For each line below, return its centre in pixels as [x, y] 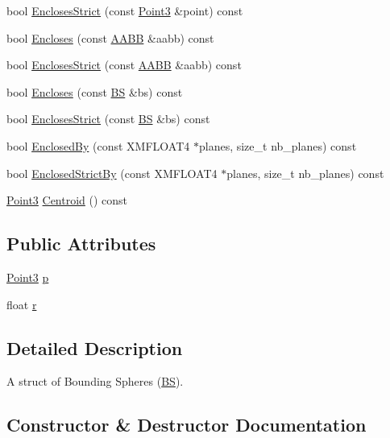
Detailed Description [95, 347]
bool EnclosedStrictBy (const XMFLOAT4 [112, 173]
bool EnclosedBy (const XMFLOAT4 [98, 145]
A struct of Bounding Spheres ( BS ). [95, 381]
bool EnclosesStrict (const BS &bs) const [108, 119]
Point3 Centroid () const [67, 200]
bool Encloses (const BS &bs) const [95, 91]
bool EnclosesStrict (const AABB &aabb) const [124, 65]
